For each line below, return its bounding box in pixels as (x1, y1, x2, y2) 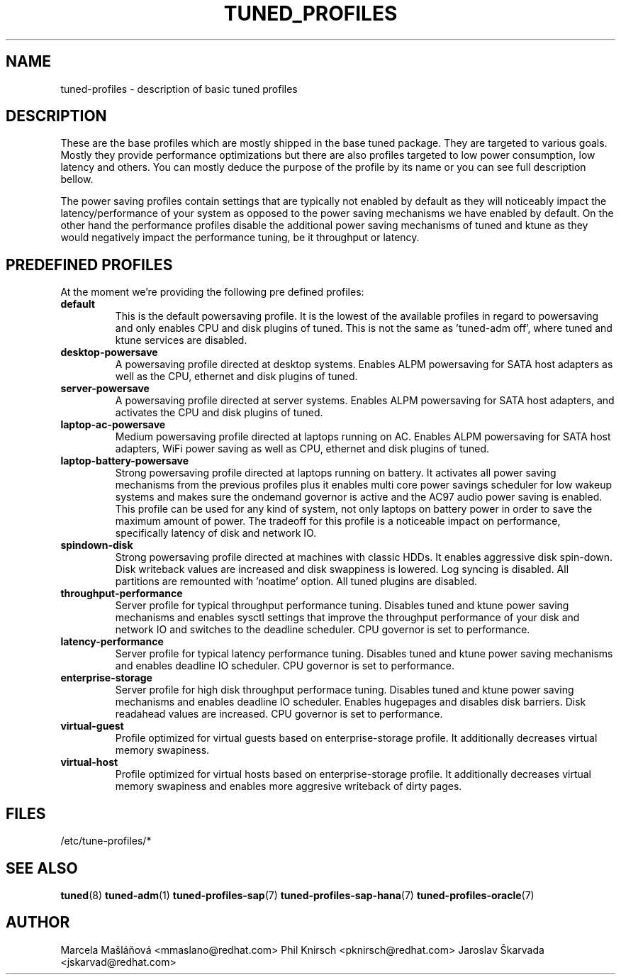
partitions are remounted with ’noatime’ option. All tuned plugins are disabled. (115, 575, 478, 588)
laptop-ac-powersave (60, 418, 166, 431)
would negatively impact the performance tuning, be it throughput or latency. (60, 231, 420, 244)
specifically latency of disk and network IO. (115, 527, 317, 540)
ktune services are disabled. (115, 334, 247, 347)
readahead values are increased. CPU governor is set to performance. (115, 708, 443, 720)
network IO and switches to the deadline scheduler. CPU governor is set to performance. (115, 623, 530, 636)
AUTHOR (6, 913, 70, 932)
